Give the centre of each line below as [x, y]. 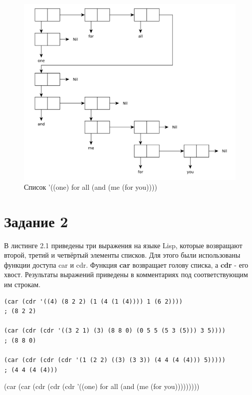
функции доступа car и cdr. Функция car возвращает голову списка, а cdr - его [126, 264]
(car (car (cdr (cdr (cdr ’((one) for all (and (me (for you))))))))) [102, 386]
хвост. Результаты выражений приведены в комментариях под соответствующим [126, 274]
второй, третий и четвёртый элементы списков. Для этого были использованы [122, 255]
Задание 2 [36, 221]
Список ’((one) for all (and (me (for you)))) [91, 187]
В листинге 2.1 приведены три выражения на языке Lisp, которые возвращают [123, 245]
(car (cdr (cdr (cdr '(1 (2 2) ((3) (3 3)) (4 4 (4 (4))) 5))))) [115, 360]
